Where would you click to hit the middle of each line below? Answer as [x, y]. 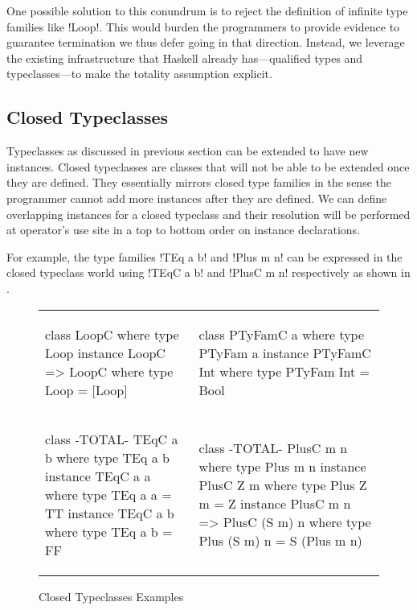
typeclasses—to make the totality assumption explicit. [139, 74]
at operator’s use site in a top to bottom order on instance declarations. [184, 230]
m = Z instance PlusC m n [275, 504]
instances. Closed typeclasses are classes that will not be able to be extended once [208, 166]
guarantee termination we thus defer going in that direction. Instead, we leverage [206, 42]
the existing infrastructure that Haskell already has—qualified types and [185, 58]
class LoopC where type [112, 334]
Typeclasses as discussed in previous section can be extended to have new [188, 151]
